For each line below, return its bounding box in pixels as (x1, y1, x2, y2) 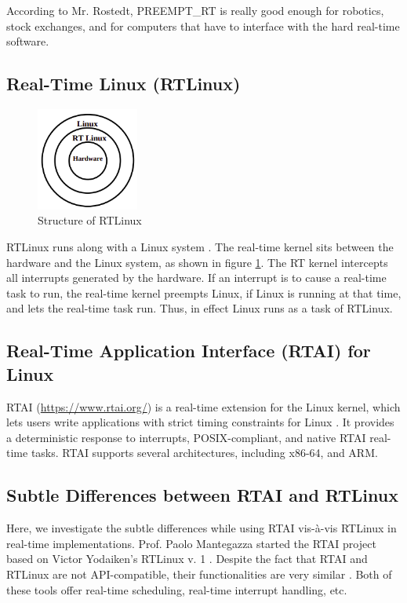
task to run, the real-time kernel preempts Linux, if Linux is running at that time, (6, 284, 402, 301)
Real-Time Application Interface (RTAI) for (6, 338, 371, 363)
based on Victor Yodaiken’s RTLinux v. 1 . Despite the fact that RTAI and (6, 550, 368, 567)
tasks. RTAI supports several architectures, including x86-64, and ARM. (31, 444, 378, 461)
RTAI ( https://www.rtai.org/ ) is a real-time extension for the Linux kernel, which (6, 398, 401, 415)
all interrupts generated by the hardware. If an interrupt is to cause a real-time (6, 269, 387, 286)
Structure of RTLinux (38, 212, 142, 228)
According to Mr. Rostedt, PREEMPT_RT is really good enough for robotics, (6, 2, 384, 18)
